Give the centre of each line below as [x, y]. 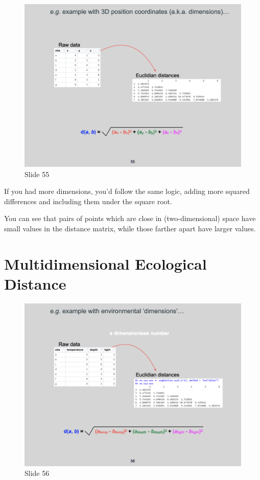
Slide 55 [37, 174]
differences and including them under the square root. [88, 201]
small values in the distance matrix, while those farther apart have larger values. [130, 228]
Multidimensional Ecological [105, 263]
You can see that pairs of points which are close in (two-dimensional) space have [130, 218]
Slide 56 [37, 473]
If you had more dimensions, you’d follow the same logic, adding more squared [127, 191]
